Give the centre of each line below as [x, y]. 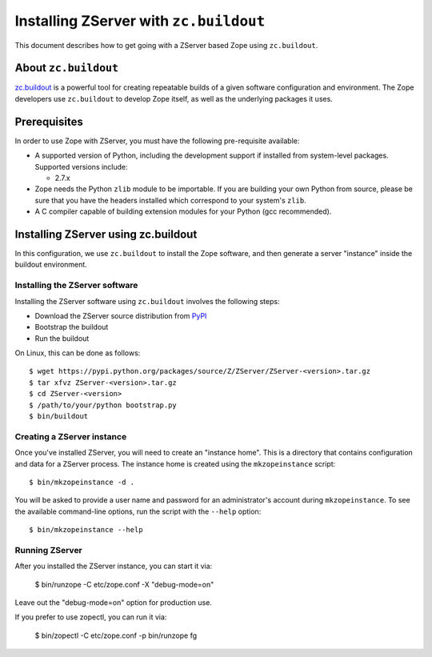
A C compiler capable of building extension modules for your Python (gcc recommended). [183, 211]
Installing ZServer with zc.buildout [140, 21]
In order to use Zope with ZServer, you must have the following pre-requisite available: [157, 141]
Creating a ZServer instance [71, 436]
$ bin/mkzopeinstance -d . [82, 482]
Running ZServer [49, 550]
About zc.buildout [67, 68]
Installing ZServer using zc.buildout [106, 234]
